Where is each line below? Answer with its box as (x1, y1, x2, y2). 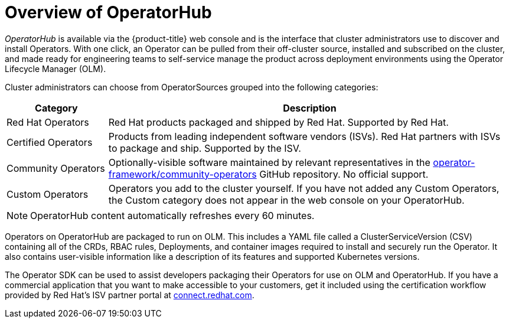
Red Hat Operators (6, 116, 89, 128)
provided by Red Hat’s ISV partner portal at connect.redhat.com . (5, 289, 255, 300)
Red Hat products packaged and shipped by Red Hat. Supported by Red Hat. (108, 116, 449, 128)
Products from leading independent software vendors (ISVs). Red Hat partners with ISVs (108, 130, 501, 142)
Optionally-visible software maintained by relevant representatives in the (108, 156, 430, 168)
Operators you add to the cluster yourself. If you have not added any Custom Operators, (108, 182, 500, 194)
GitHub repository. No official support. (259, 168, 429, 180)
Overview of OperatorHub (5, 2, 212, 22)
